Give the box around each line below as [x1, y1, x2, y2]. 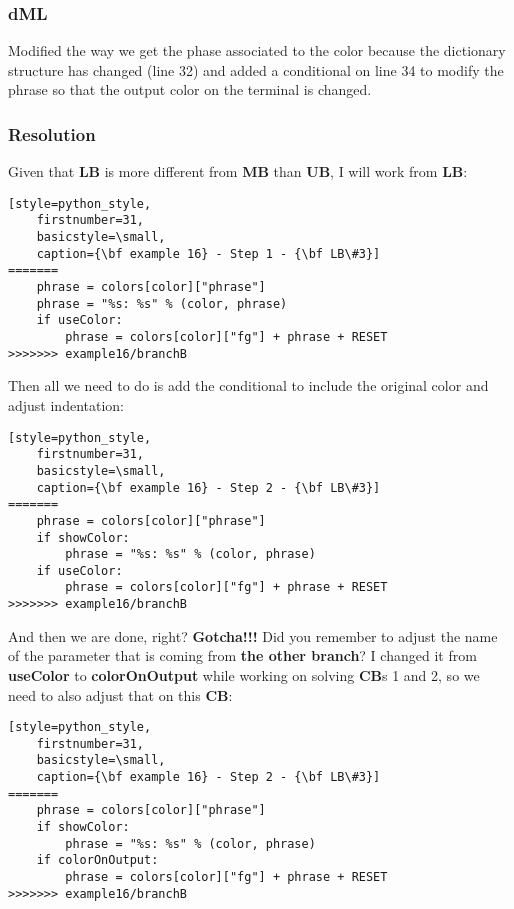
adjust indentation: [8, 394, 125, 415]
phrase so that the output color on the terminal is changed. [8, 79, 372, 100]
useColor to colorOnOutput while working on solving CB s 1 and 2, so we [8, 664, 480, 685]
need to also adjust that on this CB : [8, 684, 233, 705]
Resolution [8, 121, 96, 146]
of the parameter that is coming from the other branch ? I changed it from [8, 645, 477, 666]
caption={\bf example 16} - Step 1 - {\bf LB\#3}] [36, 246, 381, 261]
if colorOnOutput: [36, 853, 159, 868]
